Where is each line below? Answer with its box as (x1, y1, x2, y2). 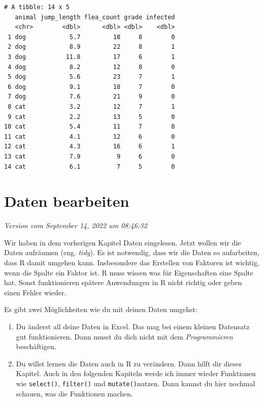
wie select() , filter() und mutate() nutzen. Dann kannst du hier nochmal (16, 378, 255, 388)
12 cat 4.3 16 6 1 (4, 143, 175, 150)
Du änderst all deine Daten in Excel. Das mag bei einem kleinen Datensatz (16, 321, 250, 331)
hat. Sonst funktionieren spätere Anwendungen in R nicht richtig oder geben (4, 277, 242, 288)
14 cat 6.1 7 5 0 (4, 163, 175, 170)
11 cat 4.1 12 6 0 (4, 133, 175, 140)
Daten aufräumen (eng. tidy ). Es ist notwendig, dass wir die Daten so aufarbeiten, (4, 247, 259, 258)
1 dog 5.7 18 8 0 (8, 33, 175, 41)
